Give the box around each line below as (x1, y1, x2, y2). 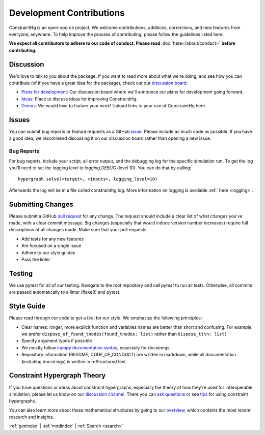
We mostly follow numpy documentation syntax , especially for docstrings (21, 344, 170, 350)
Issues (9, 116, 30, 124)
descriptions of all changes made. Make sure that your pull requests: (9, 227, 148, 233)
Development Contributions (9, 7, 125, 18)
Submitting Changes (9, 200, 74, 209)
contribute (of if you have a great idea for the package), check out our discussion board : (9, 80, 188, 86)
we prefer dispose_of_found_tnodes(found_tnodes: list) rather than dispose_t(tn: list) (21, 331, 228, 337)
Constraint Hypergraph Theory (9, 372, 106, 380)
